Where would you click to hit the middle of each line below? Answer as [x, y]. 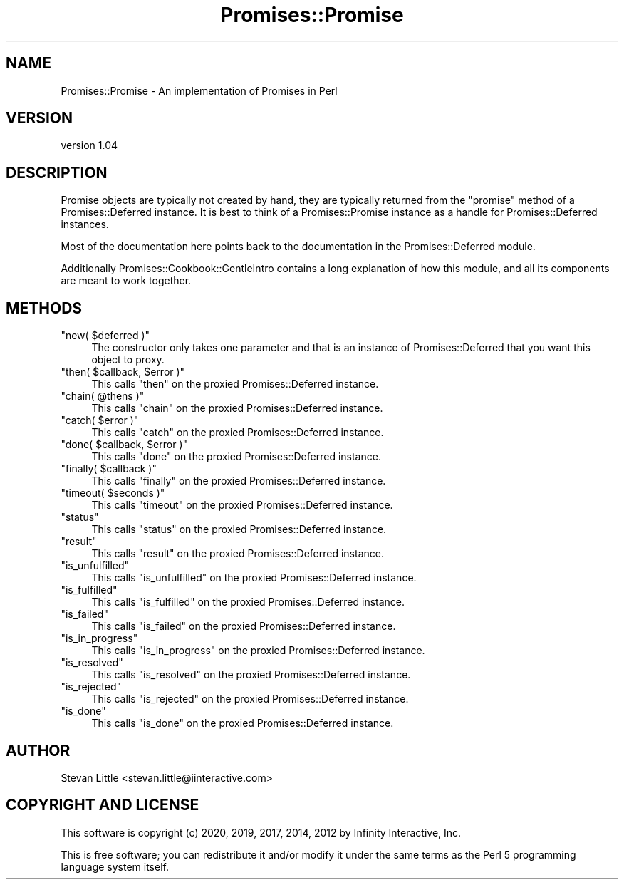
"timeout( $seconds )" [113, 493]
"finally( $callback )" [109, 469]
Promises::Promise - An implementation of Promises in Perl [199, 90]
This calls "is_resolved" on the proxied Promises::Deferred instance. [251, 675]
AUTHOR [38, 750]
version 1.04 [89, 145]
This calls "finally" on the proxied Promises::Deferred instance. [239, 481]
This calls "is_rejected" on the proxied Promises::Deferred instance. [250, 699]
